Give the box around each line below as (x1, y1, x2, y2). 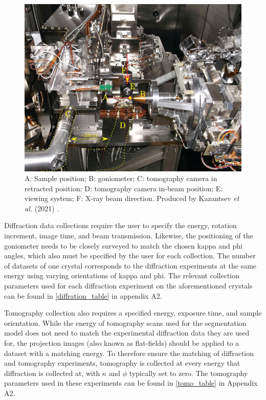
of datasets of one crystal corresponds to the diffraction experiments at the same (4, 260, 257, 271)
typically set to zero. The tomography (129, 367, 248, 378)
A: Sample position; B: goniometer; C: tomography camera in (25, 173, 217, 184)
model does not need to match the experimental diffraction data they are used (4, 327, 250, 338)
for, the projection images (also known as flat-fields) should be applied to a (4, 338, 239, 348)
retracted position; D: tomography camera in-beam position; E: (25, 183, 223, 193)
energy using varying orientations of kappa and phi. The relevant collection (4, 270, 240, 281)
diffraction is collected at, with (4, 367, 100, 378)
